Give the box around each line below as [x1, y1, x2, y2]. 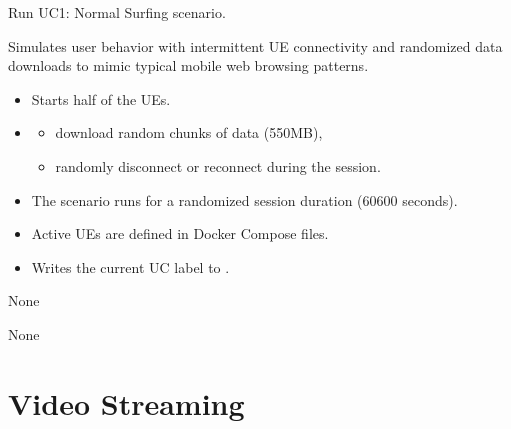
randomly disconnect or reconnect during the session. [55, 155, 381, 176]
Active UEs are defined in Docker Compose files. [31, 223, 329, 244]
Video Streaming [8, 382, 245, 423]
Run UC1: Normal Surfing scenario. [8, 2, 226, 22]
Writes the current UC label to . [31, 256, 230, 277]
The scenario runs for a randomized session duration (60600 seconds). [31, 189, 458, 210]
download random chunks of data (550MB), [55, 122, 323, 143]
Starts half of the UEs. [31, 88, 171, 109]
